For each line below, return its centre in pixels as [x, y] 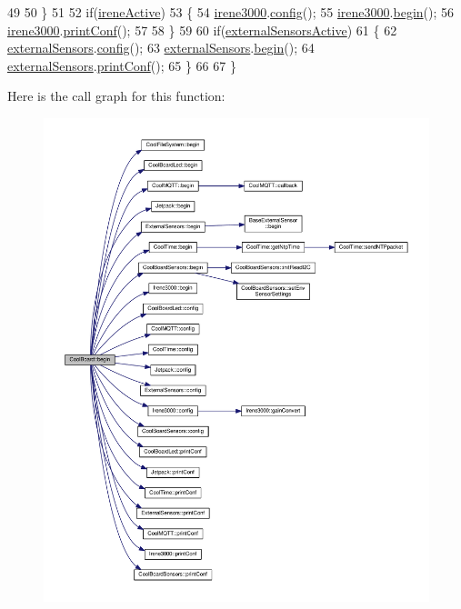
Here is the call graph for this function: [116, 96]
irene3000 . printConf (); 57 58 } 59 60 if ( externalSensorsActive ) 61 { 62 [202, 30]
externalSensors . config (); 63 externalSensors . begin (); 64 [161, 48]
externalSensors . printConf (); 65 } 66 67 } [122, 65]
